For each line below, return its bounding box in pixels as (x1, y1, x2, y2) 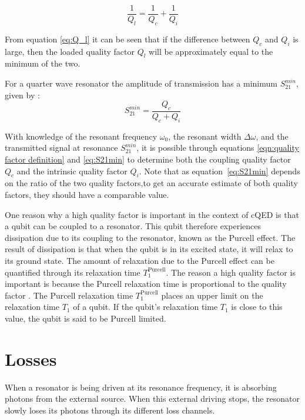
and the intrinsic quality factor (16, 164, 128, 177)
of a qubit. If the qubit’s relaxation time (73, 300, 218, 313)
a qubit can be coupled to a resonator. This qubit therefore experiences (5, 220, 261, 232)
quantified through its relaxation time (5, 266, 140, 278)
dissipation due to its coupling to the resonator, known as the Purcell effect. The (5, 231, 296, 243)
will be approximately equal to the (149, 45, 273, 57)
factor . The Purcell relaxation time (5, 289, 133, 301)
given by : (5, 88, 40, 101)
